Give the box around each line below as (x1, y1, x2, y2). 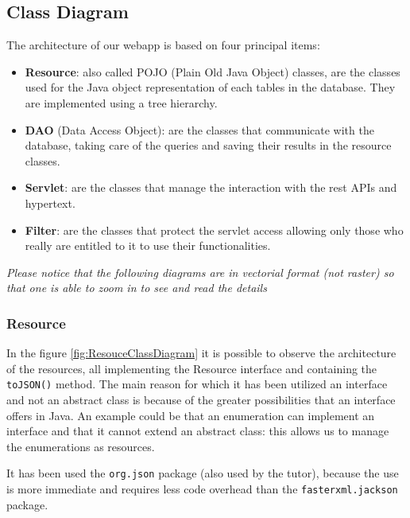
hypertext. (25, 194, 75, 211)
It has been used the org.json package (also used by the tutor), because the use (6, 465, 399, 481)
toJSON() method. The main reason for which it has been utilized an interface (6, 376, 388, 392)
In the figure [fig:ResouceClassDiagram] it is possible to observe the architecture (6, 345, 396, 361)
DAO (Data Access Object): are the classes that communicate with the (25, 121, 374, 138)
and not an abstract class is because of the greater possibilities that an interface (6, 391, 396, 407)
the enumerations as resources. (6, 438, 155, 454)
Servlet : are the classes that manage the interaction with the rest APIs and (25, 179, 397, 196)
